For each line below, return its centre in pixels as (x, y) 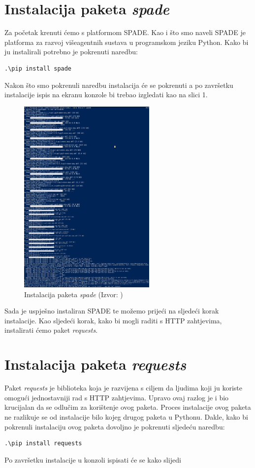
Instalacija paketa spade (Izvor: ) (74, 294)
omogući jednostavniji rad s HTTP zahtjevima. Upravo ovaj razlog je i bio (117, 397)
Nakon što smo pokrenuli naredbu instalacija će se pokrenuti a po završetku (119, 85)
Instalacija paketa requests (96, 364)
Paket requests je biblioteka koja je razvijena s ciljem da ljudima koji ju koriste (124, 388)
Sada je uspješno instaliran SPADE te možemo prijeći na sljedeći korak (112, 311)
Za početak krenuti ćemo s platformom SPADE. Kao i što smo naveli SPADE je (125, 32)
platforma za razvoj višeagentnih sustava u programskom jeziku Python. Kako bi (127, 42)
